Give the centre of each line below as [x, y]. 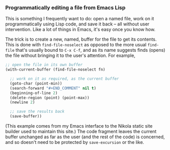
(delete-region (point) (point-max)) [50, 98]
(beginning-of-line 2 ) [34, 93]
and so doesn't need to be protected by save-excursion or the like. [75, 142]
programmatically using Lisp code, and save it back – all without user [77, 24]
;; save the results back [37, 112]
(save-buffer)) [26, 116]
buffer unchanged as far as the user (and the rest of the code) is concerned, [85, 137]
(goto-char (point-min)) [36, 83]
